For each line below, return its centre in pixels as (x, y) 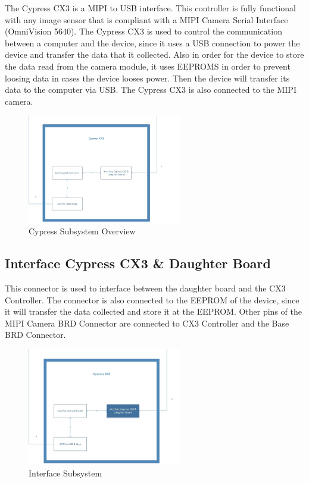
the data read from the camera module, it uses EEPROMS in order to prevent (148, 66)
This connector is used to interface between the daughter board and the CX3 (145, 288)
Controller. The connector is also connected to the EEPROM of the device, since (152, 299)
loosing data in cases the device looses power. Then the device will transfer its (147, 78)
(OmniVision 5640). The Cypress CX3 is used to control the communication (143, 31)
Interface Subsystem (65, 473)
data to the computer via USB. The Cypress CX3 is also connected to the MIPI (151, 90)
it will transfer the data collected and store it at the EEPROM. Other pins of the (153, 311)
